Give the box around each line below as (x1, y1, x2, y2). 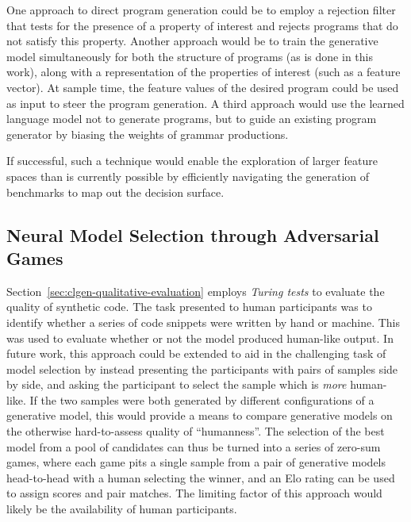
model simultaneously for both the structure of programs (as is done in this (6, 48, 373, 64)
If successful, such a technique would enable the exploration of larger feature (6, 152, 378, 169)
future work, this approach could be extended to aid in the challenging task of (6, 345, 386, 362)
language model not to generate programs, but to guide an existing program (6, 110, 377, 127)
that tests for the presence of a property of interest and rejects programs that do (6, 17, 398, 33)
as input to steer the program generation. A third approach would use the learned (6, 94, 405, 111)
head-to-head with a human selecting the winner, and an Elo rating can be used (6, 469, 395, 486)
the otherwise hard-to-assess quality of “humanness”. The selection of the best (6, 423, 385, 439)
